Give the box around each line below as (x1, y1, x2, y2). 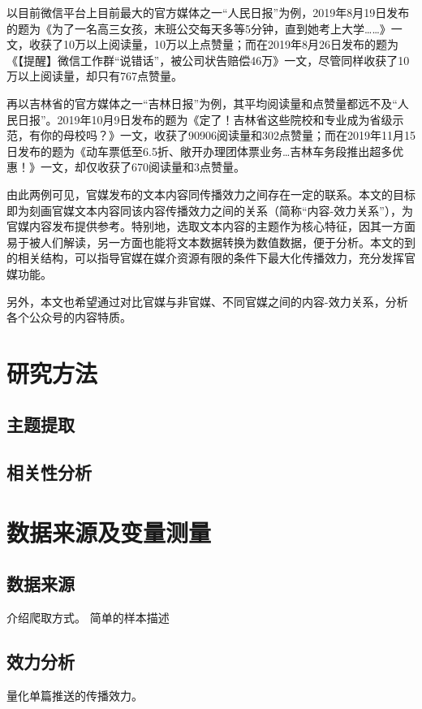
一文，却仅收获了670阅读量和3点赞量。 (40, 158, 245, 175)
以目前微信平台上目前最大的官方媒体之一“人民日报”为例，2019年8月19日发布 (6, 4, 410, 20)
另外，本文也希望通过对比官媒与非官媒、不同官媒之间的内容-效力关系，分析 (6, 292, 408, 309)
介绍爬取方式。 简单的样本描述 (6, 609, 170, 626)
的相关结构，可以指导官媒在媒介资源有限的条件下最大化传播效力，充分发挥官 (6, 249, 416, 266)
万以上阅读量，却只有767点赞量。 (6, 67, 183, 84)
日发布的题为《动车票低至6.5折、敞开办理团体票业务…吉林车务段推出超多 (6, 142, 393, 159)
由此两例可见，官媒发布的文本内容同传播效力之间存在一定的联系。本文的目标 (6, 185, 416, 202)
